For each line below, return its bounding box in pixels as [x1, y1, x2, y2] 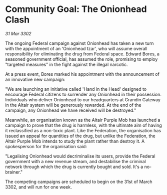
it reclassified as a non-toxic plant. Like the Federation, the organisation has [5, 127, 161, 133]
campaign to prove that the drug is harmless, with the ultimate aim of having [5, 122, 162, 128]
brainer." [5, 169, 23, 175]
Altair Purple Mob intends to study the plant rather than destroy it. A [5, 138, 145, 144]
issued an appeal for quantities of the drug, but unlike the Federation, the [5, 133, 156, 139]
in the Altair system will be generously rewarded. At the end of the [5, 102, 141, 108]
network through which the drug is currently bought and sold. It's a [5, 164, 143, 170]
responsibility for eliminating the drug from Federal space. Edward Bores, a [5, 51, 160, 57]
